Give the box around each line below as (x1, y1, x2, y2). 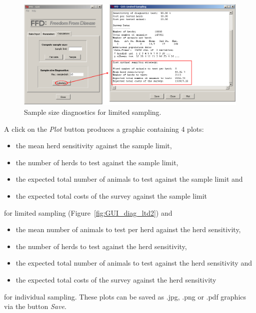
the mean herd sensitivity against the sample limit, (15, 140, 172, 151)
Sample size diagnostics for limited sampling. (24, 107, 161, 117)
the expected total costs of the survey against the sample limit (15, 191, 207, 201)
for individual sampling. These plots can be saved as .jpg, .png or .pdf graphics (4, 291, 246, 302)
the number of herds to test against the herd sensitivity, (15, 241, 187, 251)
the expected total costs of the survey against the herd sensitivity (15, 275, 216, 285)
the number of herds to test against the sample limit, (15, 157, 178, 167)
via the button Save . (4, 301, 66, 312)
